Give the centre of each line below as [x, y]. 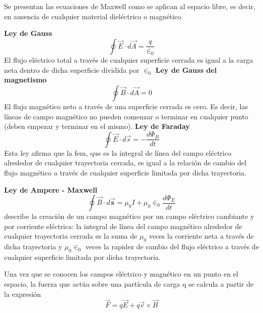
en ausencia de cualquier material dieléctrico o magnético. [94, 16]
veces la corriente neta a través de [201, 236]
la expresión [23, 294]
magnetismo [26, 80]
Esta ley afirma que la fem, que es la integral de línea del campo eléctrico [118, 152]
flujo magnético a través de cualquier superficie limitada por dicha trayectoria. [125, 172]
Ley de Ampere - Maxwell [51, 189]
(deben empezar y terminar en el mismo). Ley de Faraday [97, 126]
